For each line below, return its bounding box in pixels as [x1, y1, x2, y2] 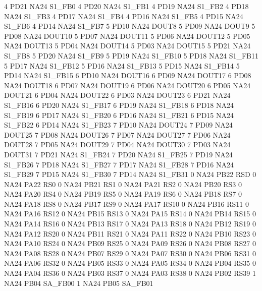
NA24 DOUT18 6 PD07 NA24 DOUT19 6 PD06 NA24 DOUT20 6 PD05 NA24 [4, 80, 251, 90]
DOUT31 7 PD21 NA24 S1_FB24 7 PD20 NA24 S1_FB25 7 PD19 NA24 [4, 149, 233, 159]
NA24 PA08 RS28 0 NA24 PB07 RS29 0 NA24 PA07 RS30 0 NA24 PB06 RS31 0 [4, 248, 256, 258]
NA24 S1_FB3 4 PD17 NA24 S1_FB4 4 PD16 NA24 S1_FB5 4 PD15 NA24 [4, 11, 243, 21]
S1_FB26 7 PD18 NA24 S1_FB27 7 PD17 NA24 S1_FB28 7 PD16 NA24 [4, 159, 234, 169]
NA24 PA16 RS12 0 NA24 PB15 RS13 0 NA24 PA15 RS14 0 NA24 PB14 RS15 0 [4, 208, 256, 219]
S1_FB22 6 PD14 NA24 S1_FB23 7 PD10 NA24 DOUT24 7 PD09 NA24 [4, 120, 233, 130]
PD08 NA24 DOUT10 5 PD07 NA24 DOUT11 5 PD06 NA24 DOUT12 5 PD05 [4, 30, 250, 41]
